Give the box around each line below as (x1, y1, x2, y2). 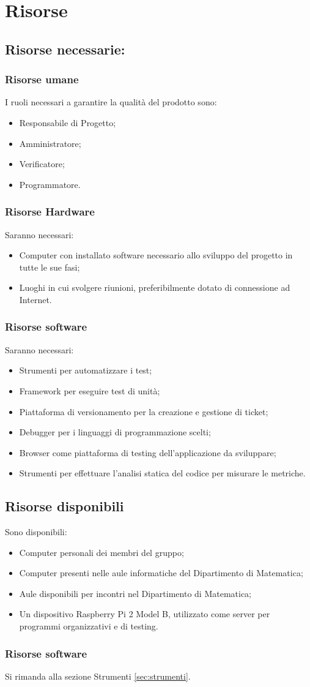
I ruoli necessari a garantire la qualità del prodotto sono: (5, 96, 217, 108)
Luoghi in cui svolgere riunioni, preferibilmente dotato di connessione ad (19, 281, 290, 294)
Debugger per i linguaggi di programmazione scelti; (19, 426, 211, 438)
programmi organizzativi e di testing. (19, 620, 158, 633)
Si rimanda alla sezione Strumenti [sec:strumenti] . (5, 669, 191, 682)
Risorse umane (5, 72, 79, 87)
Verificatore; (19, 157, 65, 170)
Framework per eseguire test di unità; (19, 384, 160, 397)
